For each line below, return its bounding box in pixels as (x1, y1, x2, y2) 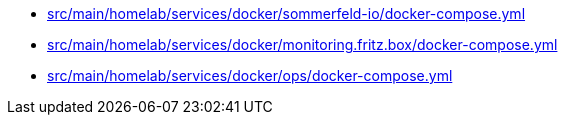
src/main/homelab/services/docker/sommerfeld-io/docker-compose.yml (47, 5, 526, 22)
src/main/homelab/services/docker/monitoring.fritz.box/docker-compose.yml (47, 36, 558, 53)
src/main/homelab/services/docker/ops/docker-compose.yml (47, 67, 453, 84)
